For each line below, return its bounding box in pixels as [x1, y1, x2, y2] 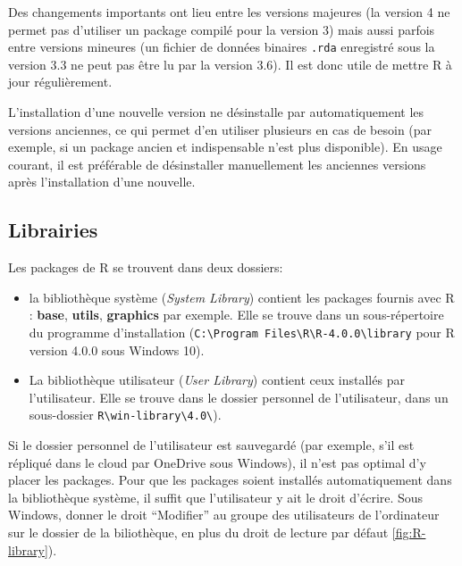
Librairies [8, 216, 98, 244]
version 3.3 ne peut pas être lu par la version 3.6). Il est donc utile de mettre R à [8, 54, 452, 73]
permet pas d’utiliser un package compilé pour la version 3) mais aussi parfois [8, 20, 435, 38]
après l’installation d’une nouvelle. [8, 172, 196, 191]
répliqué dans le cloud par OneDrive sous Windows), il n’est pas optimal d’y [8, 453, 426, 471]
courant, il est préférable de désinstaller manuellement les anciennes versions [8, 154, 426, 173]
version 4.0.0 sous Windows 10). [29, 340, 205, 359]
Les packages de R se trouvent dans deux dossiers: [8, 258, 283, 277]
